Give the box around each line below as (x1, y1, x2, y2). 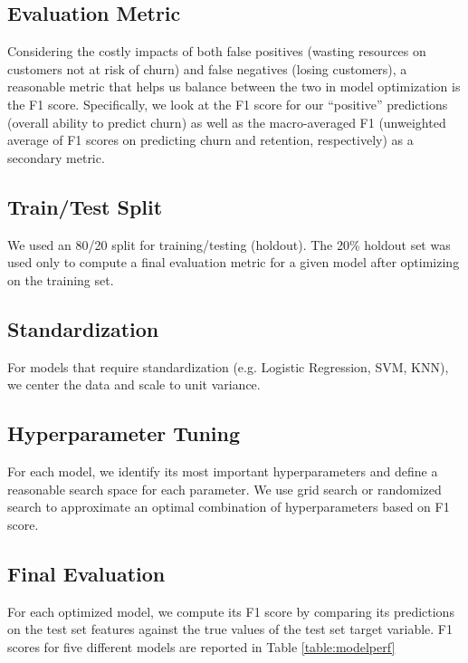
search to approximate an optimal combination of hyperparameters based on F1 (7, 497, 450, 516)
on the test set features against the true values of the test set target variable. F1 (7, 620, 453, 639)
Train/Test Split (7, 192, 163, 220)
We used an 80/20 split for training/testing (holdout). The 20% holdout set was (7, 235, 451, 254)
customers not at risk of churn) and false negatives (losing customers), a (7, 59, 407, 78)
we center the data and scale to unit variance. (7, 375, 261, 394)
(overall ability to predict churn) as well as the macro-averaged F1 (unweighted (7, 112, 446, 131)
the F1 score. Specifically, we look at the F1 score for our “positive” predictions (7, 94, 448, 113)
